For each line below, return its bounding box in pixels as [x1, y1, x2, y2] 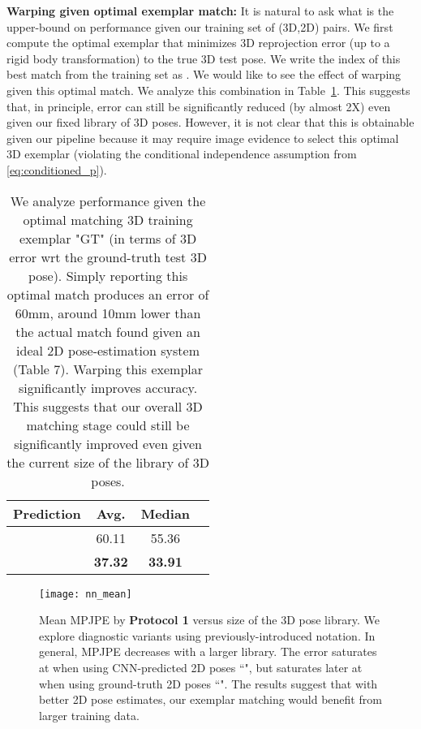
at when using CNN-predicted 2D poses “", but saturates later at [39, 658, 363, 675]
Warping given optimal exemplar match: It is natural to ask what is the [6, 2, 394, 19]
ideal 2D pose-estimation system [16, 340, 200, 360]
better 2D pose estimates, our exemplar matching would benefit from [39, 691, 382, 708]
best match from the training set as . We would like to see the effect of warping [6, 66, 402, 83]
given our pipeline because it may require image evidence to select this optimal [6, 129, 399, 146]
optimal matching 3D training [23, 209, 193, 229]
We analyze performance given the [10, 191, 206, 210]
